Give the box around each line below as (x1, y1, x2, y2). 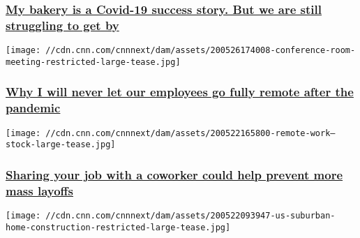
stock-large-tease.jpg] (6, 140, 116, 150)
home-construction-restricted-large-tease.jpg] (6, 222, 231, 232)
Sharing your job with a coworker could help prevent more (6, 165, 343, 183)
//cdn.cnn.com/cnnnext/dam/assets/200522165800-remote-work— (45, 128, 336, 138)
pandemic (6, 99, 61, 117)
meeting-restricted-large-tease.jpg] (6, 57, 181, 67)
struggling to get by (6, 16, 119, 34)
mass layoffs (6, 181, 73, 199)
